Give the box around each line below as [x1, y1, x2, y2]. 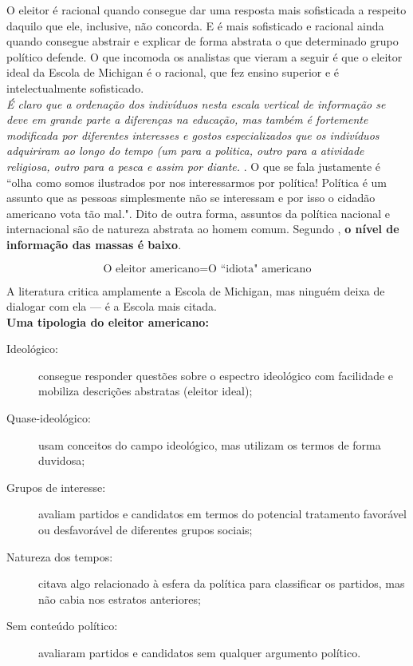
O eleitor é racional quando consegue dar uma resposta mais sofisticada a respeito [6, 2, 407, 18]
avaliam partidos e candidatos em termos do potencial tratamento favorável [38, 505, 407, 522]
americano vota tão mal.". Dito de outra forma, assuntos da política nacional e [6, 204, 390, 221]
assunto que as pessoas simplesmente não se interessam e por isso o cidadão [6, 189, 376, 206]
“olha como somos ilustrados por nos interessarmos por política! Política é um [6, 173, 387, 190]
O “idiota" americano [208, 263, 312, 275]
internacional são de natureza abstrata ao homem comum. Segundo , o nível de [6, 220, 399, 237]
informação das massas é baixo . [6, 236, 182, 252]
